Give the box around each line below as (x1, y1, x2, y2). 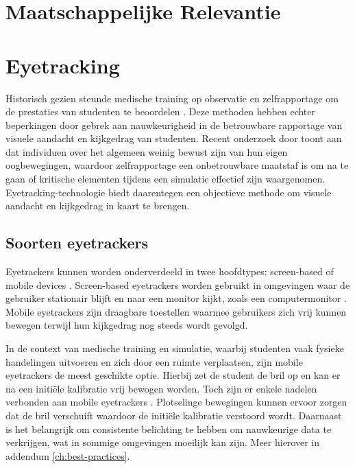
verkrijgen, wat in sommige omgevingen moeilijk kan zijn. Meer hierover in (5, 435, 319, 449)
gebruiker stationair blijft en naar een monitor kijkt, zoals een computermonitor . (5, 291, 347, 305)
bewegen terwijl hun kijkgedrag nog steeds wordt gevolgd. (5, 318, 248, 332)
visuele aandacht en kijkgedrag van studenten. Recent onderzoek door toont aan (5, 131, 342, 145)
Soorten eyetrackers (5, 232, 149, 253)
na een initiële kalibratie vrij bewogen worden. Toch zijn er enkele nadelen (5, 381, 317, 395)
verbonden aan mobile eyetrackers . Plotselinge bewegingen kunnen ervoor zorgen (5, 395, 347, 409)
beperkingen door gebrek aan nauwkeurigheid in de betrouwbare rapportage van (5, 117, 343, 132)
